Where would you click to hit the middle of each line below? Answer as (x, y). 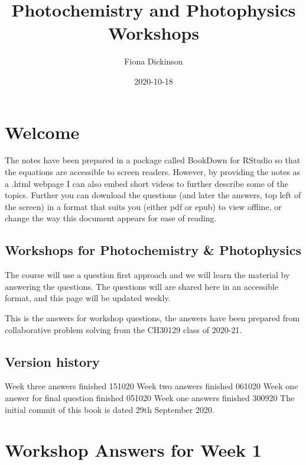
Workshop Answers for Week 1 (133, 450)
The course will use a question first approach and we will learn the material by (147, 275)
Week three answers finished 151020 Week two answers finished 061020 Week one (152, 386)
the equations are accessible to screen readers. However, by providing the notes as (153, 172)
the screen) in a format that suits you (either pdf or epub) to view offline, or (143, 206)
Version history (52, 361)
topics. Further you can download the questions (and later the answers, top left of (153, 195)
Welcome (42, 132)
